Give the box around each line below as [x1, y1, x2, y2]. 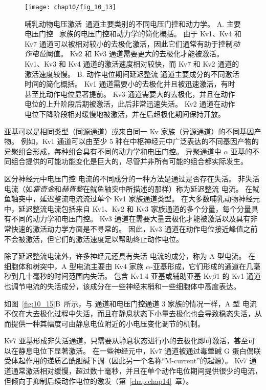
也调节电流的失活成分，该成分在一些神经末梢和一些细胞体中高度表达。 [4, 280, 240, 291]
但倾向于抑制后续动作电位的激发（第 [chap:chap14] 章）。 [4, 375, 193, 386]
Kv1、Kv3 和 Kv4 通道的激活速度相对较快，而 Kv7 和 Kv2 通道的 [25, 58, 239, 69]
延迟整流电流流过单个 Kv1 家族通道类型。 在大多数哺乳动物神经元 [39, 193, 260, 204]
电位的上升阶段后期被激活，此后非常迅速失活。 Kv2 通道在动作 [25, 98, 235, 109]
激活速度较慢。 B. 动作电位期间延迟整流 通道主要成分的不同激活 [25, 68, 239, 79]
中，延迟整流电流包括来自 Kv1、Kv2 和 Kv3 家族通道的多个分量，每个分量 [4, 203, 252, 214]
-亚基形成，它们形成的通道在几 [150, 260, 253, 271]
